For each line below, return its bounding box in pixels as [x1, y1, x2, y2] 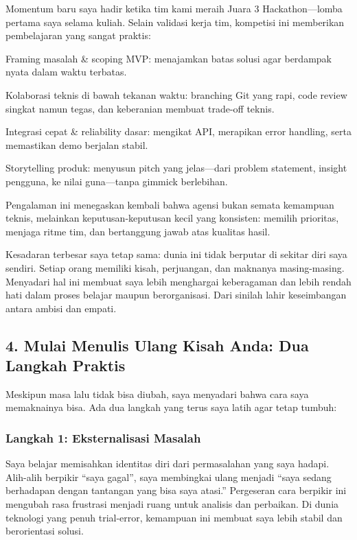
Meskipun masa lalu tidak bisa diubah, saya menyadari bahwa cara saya [5, 386, 309, 401]
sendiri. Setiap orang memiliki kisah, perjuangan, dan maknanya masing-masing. [5, 260, 345, 274]
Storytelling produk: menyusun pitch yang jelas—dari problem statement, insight [5, 161, 347, 175]
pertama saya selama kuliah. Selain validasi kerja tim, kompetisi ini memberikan [5, 14, 345, 29]
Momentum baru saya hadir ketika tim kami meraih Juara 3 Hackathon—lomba [5, 1, 343, 15]
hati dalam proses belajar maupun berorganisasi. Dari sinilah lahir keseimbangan [5, 287, 347, 302]
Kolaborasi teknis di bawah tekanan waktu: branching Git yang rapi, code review [5, 87, 347, 102]
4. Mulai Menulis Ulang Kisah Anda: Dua [5, 334, 309, 355]
